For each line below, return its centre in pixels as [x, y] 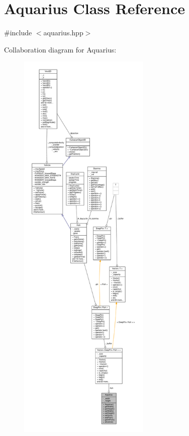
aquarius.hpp [63, 33]
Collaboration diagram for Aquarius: [60, 49]
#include [18, 33]
